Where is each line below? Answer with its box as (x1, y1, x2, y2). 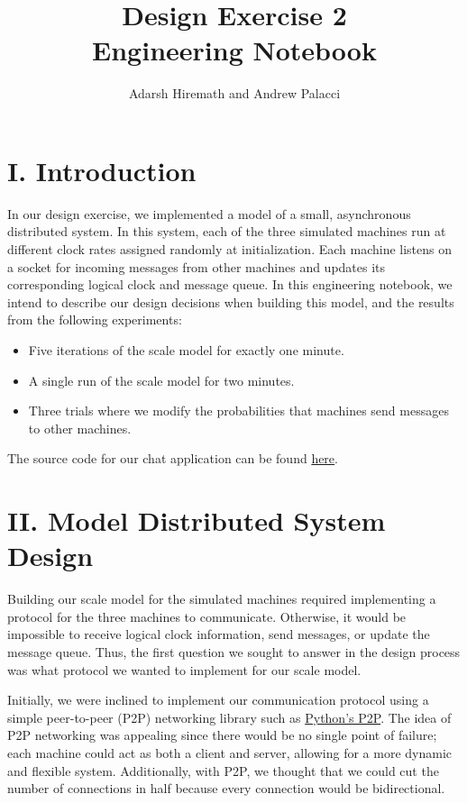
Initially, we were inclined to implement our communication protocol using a (7, 690, 429, 709)
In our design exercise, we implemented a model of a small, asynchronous (7, 204, 411, 223)
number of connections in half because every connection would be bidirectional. (7, 779, 445, 798)
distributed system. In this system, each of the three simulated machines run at (7, 222, 446, 241)
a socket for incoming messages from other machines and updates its (7, 257, 386, 276)
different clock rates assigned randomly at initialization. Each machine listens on (7, 240, 453, 259)
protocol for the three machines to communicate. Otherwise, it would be (7, 607, 407, 625)
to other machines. (28, 418, 132, 437)
